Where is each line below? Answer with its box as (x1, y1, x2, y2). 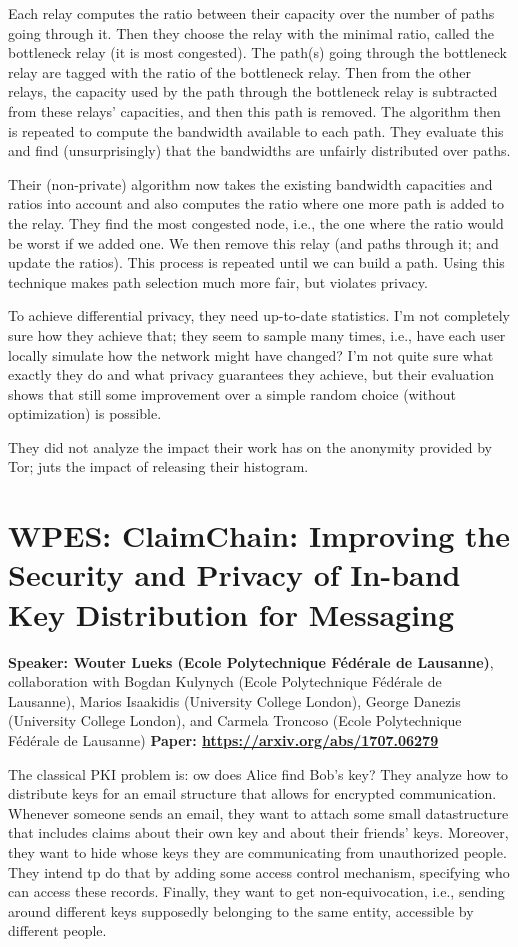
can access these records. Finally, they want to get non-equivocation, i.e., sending (8, 881, 505, 902)
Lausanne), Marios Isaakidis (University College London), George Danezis (8, 690, 461, 711)
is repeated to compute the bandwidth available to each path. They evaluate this (8, 120, 504, 141)
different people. (8, 920, 107, 941)
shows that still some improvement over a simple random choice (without (8, 383, 457, 404)
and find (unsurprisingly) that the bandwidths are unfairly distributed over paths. (8, 140, 511, 161)
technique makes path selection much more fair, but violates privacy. (8, 271, 428, 292)
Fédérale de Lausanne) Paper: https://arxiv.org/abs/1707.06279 (8, 729, 439, 750)
